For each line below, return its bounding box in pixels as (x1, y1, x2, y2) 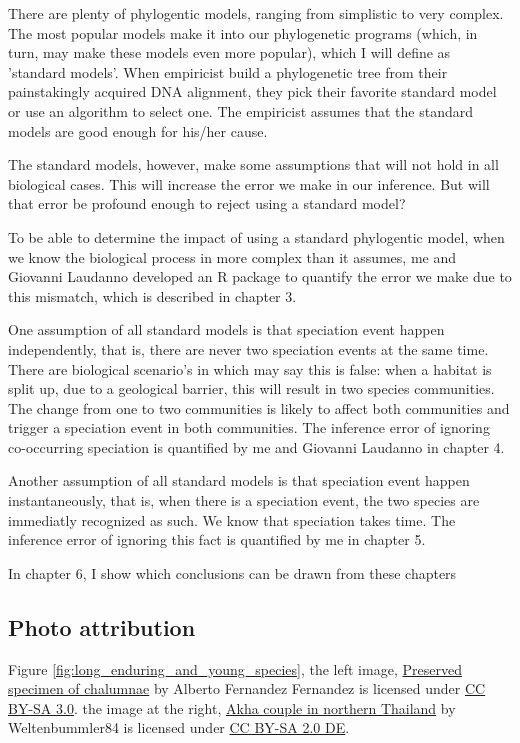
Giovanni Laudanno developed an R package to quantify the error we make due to (8, 266, 512, 287)
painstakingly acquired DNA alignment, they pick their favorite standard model (8, 81, 497, 102)
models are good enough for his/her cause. (8, 120, 268, 141)
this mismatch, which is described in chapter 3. (8, 285, 297, 306)
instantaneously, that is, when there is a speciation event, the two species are (8, 490, 480, 511)
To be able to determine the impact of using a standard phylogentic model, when (8, 226, 505, 247)
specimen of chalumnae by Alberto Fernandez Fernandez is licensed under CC (8, 678, 486, 699)
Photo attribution (8, 611, 196, 642)
